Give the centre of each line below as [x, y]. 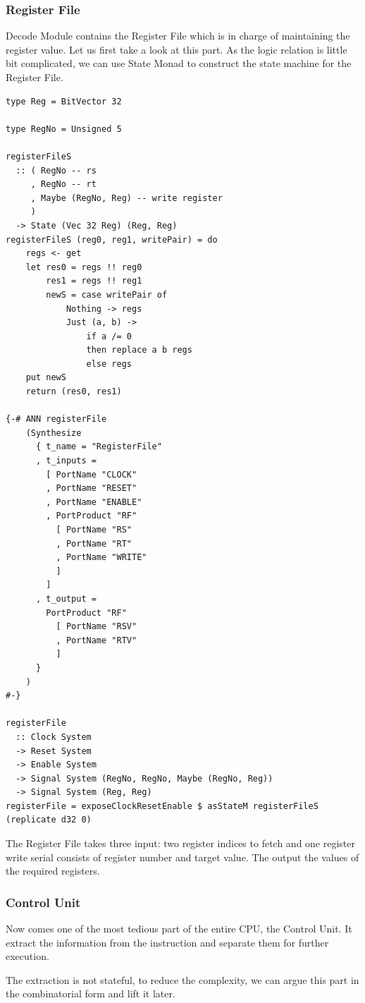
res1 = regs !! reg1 [94, 281]
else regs [109, 364]
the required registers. [53, 871]
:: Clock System [54, 737]
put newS [46, 378]
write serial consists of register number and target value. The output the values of [182, 857]
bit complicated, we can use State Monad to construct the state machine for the [179, 63]
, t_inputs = [66, 461]
